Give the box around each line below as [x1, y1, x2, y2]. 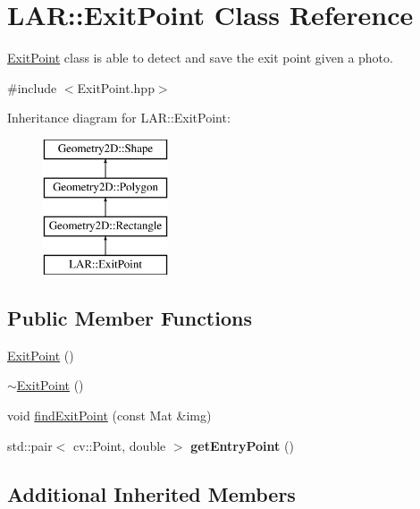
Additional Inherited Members [7, 479, 296, 507]
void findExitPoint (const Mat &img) [7, 406, 212, 425]
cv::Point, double [73, 436, 166, 454]
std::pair [7, 436, 53, 454]
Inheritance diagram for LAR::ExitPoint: [7, 108, 231, 127]
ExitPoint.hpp [77, 78, 155, 97]
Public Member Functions [7, 304, 252, 332]
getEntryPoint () [190, 436, 294, 454]
